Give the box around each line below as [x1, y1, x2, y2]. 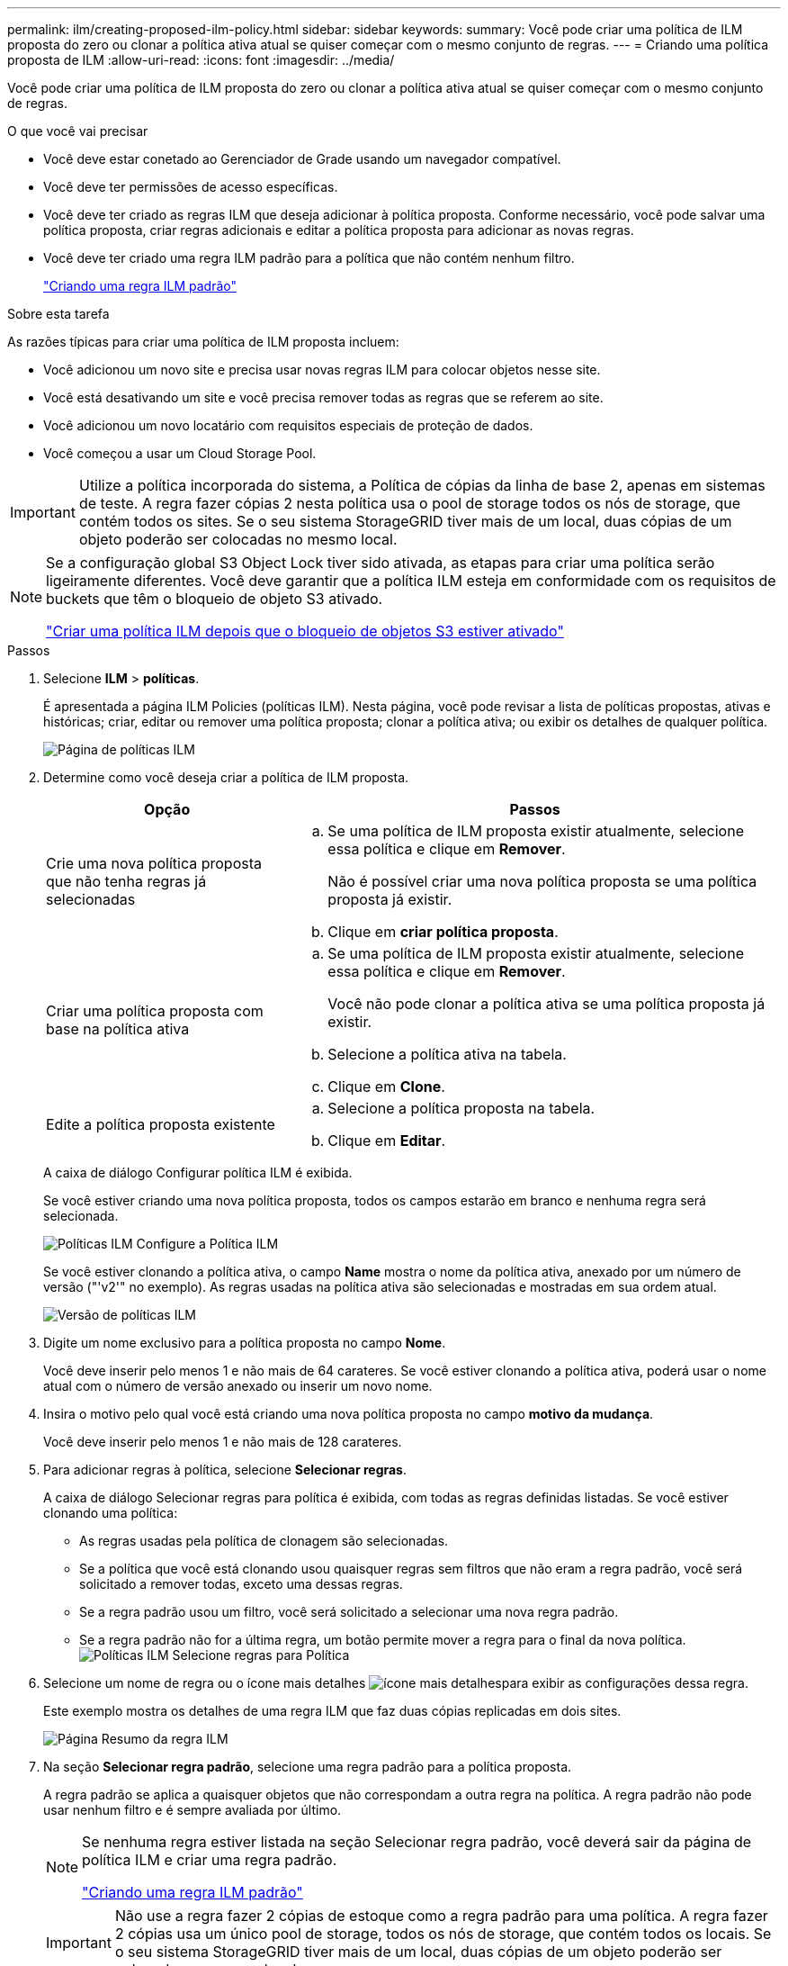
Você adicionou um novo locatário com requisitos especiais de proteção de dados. [43, 418, 533, 433]
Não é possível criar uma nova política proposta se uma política [327, 872, 757, 890]
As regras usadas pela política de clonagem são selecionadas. [79, 1533, 449, 1548]
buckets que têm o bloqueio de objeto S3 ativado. [46, 590, 383, 608]
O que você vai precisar [7, 123, 148, 139]
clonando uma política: [43, 1505, 178, 1520]
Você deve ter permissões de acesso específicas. [43, 179, 338, 194]
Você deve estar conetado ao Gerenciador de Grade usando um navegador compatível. [43, 151, 561, 167]
